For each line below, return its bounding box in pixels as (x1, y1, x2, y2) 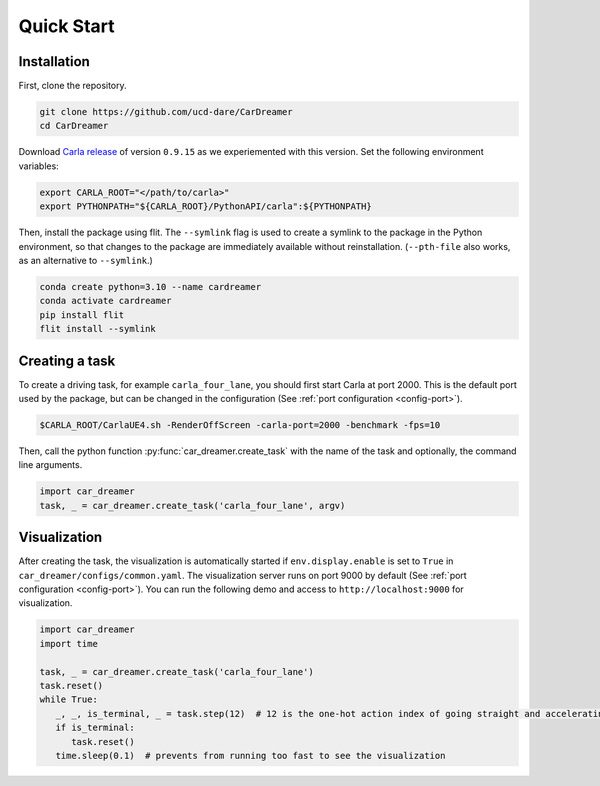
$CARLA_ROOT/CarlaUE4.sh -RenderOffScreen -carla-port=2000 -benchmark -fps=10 (39, 419, 441, 430)
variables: (18, 160, 59, 172)
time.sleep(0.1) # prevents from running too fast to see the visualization (55, 750, 446, 761)
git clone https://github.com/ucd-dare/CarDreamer (39, 106, 294, 118)
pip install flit (39, 309, 125, 320)
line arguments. (18, 459, 83, 471)
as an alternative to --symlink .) (18, 254, 154, 266)
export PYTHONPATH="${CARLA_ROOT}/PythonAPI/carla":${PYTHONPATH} (39, 201, 372, 212)
